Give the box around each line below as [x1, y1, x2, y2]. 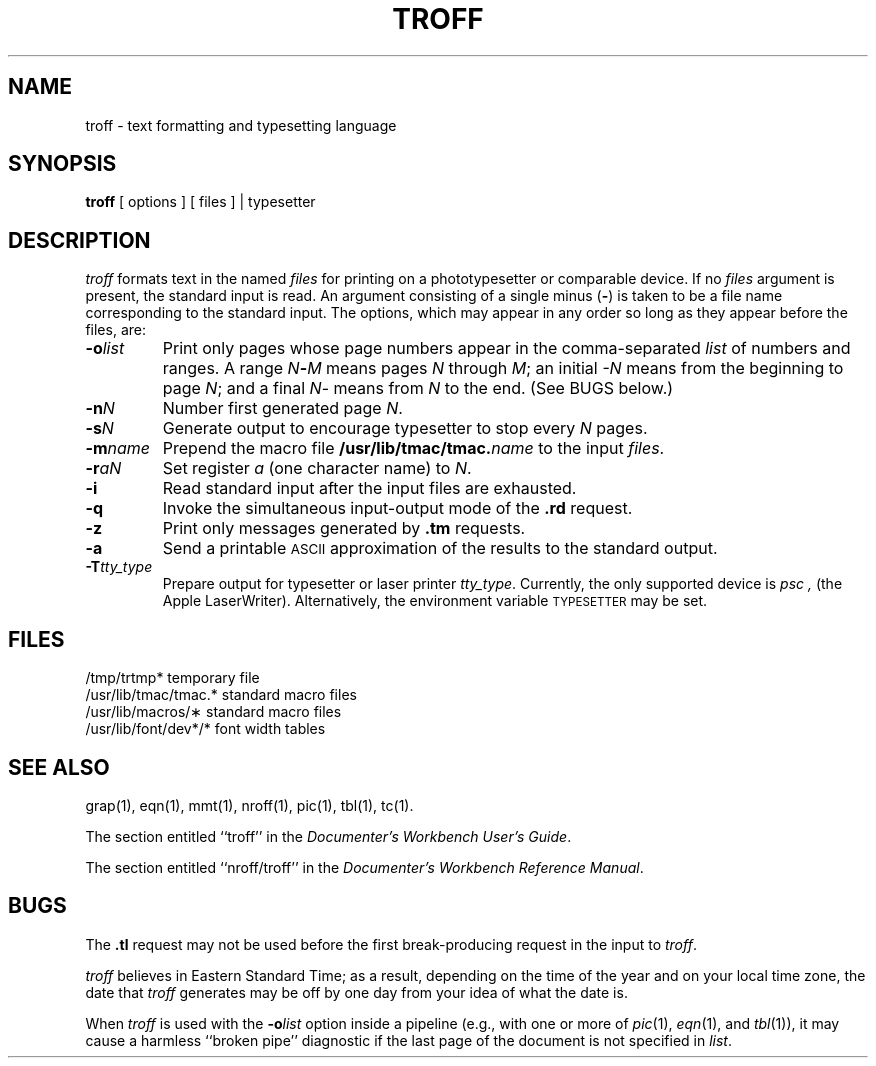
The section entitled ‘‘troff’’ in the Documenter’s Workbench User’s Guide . [85, 827, 572, 845]
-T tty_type [85, 558, 153, 576]
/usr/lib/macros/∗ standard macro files [85, 703, 342, 721]
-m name [85, 438, 150, 459]
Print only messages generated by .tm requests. [162, 518, 526, 539]
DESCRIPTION [8, 227, 151, 253]
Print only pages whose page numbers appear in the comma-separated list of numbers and [162, 338, 851, 359]
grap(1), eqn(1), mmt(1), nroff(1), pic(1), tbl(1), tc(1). [85, 796, 414, 814]
